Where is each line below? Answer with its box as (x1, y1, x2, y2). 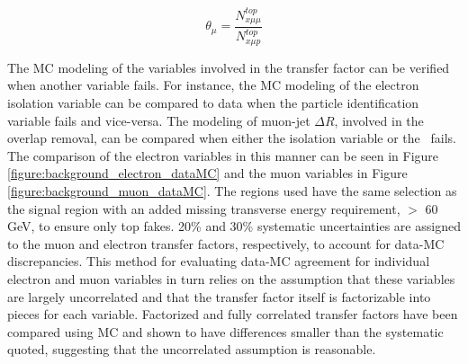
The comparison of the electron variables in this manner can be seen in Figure (7, 146, 439, 164)
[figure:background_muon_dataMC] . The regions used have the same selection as (7, 181, 457, 200)
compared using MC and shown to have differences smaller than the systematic (7, 322, 444, 341)
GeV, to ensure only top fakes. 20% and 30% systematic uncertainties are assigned (7, 217, 461, 235)
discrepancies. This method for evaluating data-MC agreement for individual (7, 252, 430, 271)
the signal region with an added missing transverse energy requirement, (7, 199, 400, 218)
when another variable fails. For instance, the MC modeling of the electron (7, 75, 419, 94)
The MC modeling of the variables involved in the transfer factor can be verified (7, 58, 450, 76)
